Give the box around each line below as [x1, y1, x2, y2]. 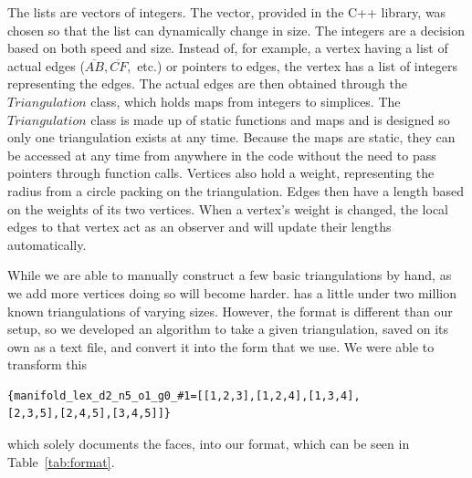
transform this [7, 355, 87, 374]
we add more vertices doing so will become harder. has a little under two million [7, 283, 456, 302]
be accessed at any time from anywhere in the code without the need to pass [7, 145, 436, 164]
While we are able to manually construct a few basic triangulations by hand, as [7, 265, 452, 285]
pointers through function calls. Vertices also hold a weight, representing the [7, 163, 435, 182]
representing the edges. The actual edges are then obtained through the [7, 74, 407, 93]
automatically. [7, 234, 87, 254]
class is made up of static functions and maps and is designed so [90, 109, 450, 129]
